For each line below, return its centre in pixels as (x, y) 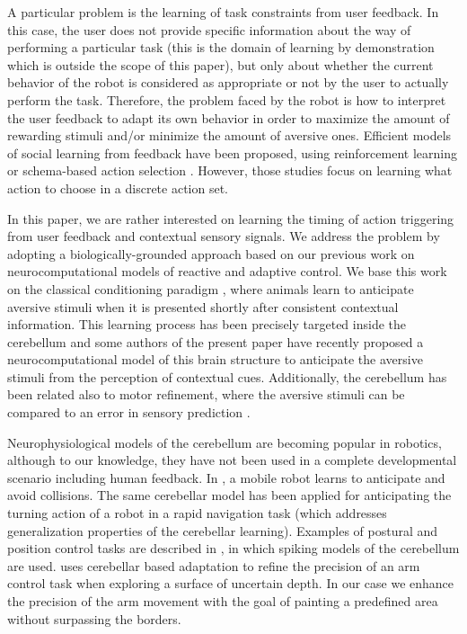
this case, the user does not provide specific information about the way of (209, 29)
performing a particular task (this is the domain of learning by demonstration (221, 47)
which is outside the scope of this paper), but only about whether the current (220, 64)
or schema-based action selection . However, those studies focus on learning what (230, 170)
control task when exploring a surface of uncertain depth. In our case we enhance (231, 583)
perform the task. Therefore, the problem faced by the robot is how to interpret (227, 99)
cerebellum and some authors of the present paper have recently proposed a (216, 341)
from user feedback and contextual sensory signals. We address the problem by (224, 236)
